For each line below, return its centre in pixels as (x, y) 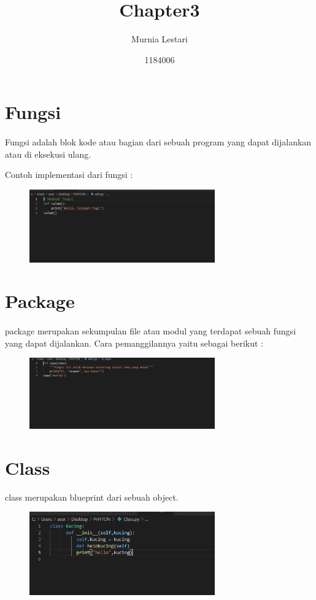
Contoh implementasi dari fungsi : (69, 175)
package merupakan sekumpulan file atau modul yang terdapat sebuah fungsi (151, 331)
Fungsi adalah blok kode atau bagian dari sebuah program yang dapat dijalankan (158, 142)
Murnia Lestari (160, 39)
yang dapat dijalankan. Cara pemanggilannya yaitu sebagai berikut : (134, 343)
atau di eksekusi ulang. (48, 154)
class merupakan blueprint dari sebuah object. (92, 497)
